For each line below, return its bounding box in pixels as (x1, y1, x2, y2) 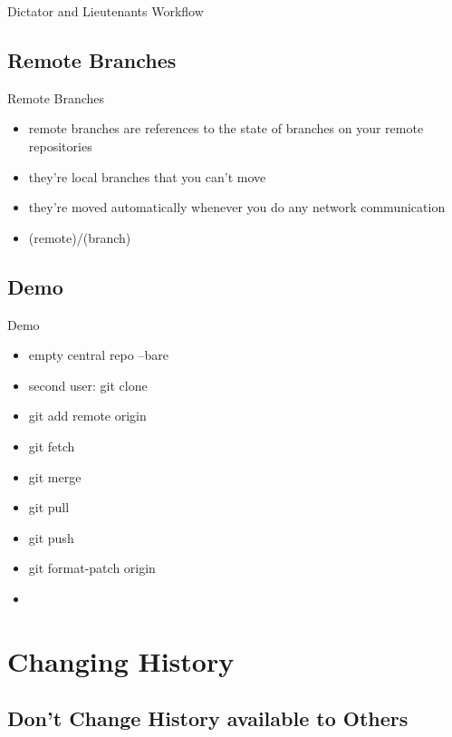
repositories (28, 136, 92, 155)
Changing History (7, 642, 235, 679)
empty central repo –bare (28, 345, 168, 364)
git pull (28, 498, 70, 517)
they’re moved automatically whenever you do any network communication (28, 198, 446, 217)
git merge (28, 467, 82, 486)
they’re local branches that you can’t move (28, 167, 266, 186)
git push (28, 528, 74, 547)
